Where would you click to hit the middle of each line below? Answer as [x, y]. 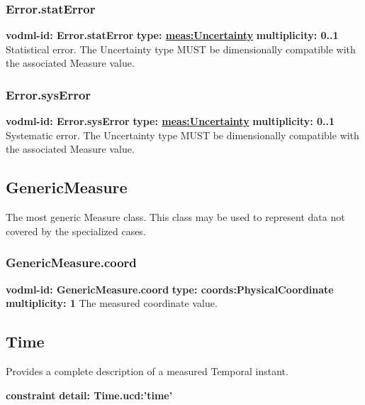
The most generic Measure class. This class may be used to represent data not [175, 217]
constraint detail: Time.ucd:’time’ [89, 395]
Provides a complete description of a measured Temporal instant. [147, 371]
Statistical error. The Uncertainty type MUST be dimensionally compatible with [181, 49]
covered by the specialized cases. [76, 231]
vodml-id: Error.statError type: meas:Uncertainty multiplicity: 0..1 [172, 35]
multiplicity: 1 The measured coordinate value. [112, 303]
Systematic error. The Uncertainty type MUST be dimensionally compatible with [182, 135]
